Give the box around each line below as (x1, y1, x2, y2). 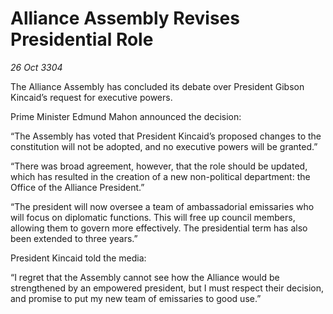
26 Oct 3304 (10, 61, 63, 73)
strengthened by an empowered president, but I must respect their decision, (10, 282, 325, 294)
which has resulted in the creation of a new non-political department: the (10, 170, 311, 182)
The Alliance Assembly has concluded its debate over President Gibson (10, 80, 305, 92)
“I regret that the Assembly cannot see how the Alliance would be (10, 271, 280, 283)
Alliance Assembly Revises (10, 7, 240, 30)
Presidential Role (10, 28, 154, 51)
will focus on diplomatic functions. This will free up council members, (10, 211, 296, 223)
